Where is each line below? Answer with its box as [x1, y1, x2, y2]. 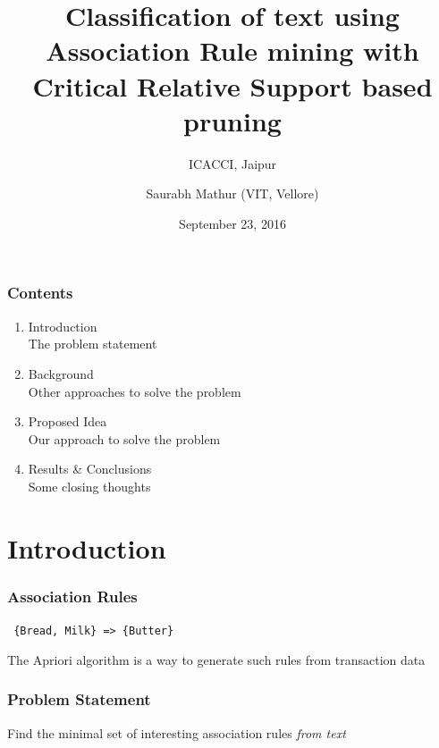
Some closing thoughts [28, 476, 151, 495]
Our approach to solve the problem [28, 429, 221, 448]
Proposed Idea [28, 412, 107, 431]
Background [28, 364, 94, 382]
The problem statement [28, 334, 157, 353]
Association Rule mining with [46, 32, 419, 69]
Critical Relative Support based [32, 67, 433, 104]
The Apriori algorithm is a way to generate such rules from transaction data [7, 650, 426, 668]
